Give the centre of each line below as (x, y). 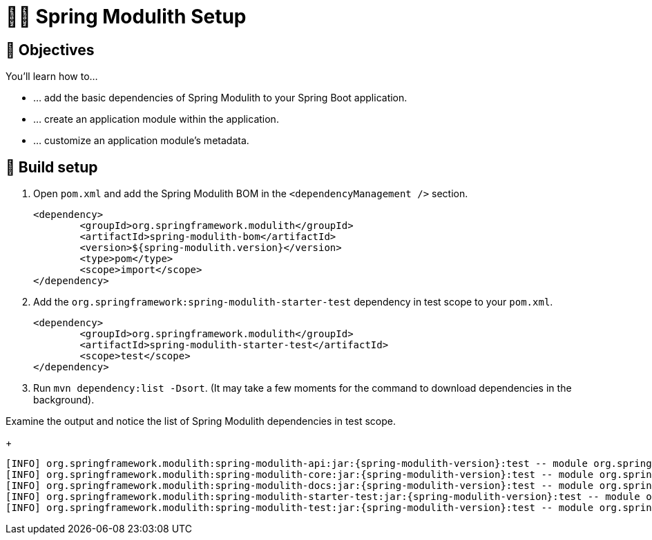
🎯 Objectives (50, 50)
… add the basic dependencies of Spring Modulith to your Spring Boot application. (220, 98)
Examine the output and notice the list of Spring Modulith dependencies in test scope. (201, 421)
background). (64, 400)
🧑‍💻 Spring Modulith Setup (126, 17)
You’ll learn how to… (52, 77)
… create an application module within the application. (156, 119)
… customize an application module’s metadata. (141, 141)
